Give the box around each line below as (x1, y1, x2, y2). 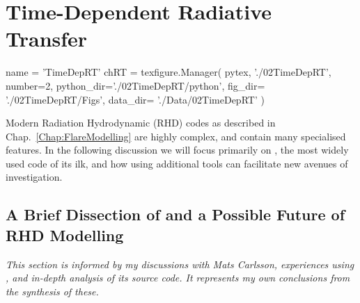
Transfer (6, 24, 88, 53)
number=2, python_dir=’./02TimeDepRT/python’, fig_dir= (6, 78, 265, 92)
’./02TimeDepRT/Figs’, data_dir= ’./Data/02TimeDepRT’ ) (6, 92, 265, 106)
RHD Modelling (6, 224, 124, 245)
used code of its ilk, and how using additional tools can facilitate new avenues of (6, 156, 348, 170)
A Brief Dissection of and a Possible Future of (6, 204, 345, 225)
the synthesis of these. (6, 284, 99, 298)
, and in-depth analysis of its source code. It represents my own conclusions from (6, 270, 350, 285)
